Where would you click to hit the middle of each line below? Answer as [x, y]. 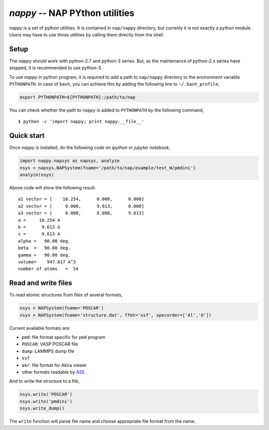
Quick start [27, 136]
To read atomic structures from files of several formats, [66, 295]
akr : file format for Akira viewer [54, 365]
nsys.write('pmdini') [46, 401]
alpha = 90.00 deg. [44, 241]
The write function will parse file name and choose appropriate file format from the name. [103, 422]
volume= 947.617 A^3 [47, 262]
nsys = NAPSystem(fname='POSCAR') [62, 308]
